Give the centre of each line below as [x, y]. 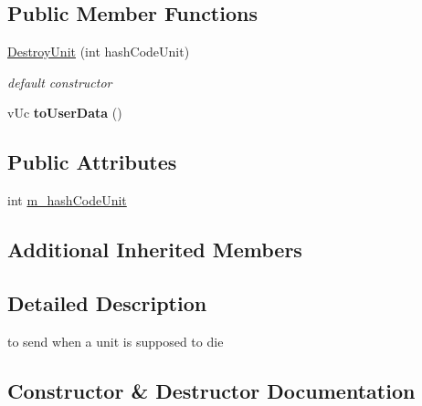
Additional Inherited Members [155, 250]
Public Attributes [92, 162]
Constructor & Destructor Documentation [211, 390]
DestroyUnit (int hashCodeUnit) [99, 52]
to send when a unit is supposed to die [116, 341]
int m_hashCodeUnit [67, 200]
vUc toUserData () [65, 113]
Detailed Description [107, 302]
